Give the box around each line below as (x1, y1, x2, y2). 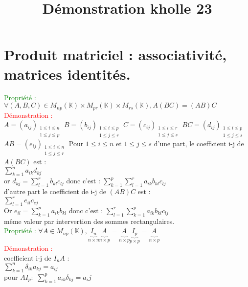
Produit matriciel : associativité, (4, 44, 227, 65)
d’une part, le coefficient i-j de (154, 138, 244, 148)
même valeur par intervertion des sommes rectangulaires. (4, 216, 175, 226)
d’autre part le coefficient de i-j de (4, 186, 106, 197)
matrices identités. (4, 64, 131, 84)
